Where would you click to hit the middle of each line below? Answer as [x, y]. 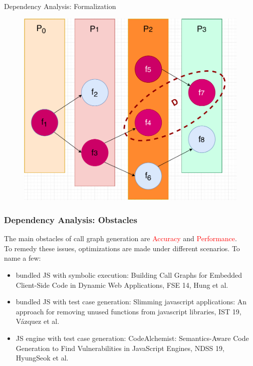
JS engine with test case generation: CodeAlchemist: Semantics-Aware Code [132, 338]
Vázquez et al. [38, 321]
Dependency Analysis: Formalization [60, 6]
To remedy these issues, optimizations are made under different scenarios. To [122, 248]
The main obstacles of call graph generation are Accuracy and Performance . [120, 238]
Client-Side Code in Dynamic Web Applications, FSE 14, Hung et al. [122, 285]
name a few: [23, 258]
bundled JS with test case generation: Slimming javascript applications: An [131, 302]
